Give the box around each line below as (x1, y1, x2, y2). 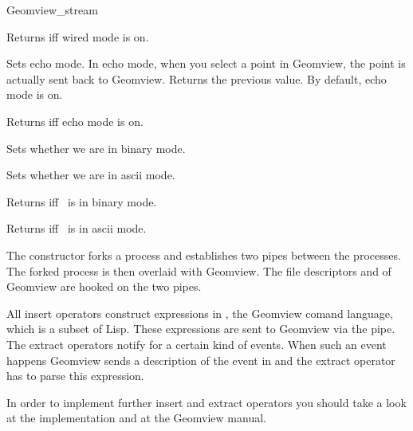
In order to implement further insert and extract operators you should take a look (6, 394, 407, 410)
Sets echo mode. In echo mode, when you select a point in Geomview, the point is (6, 55, 406, 72)
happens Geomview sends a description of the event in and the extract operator (6, 351, 395, 368)
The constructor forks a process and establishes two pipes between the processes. (6, 246, 401, 263)
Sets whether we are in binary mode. (6, 139, 186, 156)
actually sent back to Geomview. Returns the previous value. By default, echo (6, 70, 387, 87)
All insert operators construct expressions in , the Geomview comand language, (6, 304, 393, 321)
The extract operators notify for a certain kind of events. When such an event (6, 335, 387, 352)
